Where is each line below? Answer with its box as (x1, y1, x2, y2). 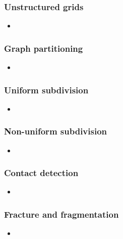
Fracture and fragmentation (4, 208, 119, 220)
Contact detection (4, 166, 79, 179)
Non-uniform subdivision (4, 125, 107, 138)
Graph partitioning (4, 42, 83, 54)
